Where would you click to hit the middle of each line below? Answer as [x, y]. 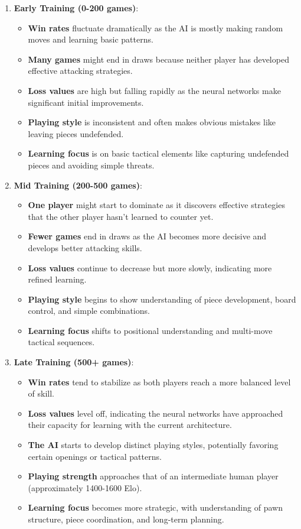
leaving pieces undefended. [76, 133]
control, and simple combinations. [89, 311]
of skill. [41, 393]
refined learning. [57, 279]
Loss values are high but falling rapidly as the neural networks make [154, 90]
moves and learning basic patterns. [91, 39]
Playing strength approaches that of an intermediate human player [153, 476]
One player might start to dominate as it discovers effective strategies [156, 205]
